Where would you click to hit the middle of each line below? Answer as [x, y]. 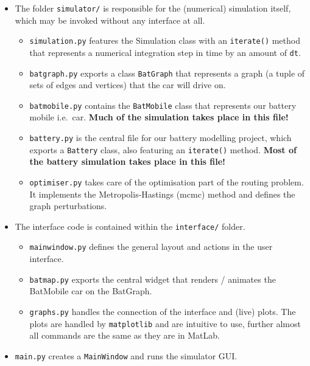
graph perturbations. [68, 206]
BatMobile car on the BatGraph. [91, 291]
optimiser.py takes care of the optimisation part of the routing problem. [167, 181]
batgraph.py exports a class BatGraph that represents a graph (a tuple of [167, 73]
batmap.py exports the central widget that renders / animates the [153, 279]
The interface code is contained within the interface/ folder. [130, 226]
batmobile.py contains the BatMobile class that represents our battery [163, 105]
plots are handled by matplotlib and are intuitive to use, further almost [165, 323]
